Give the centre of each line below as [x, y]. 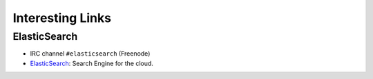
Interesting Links [62, 18]
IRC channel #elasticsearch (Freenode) [90, 54]
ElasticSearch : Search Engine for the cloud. [92, 63]
